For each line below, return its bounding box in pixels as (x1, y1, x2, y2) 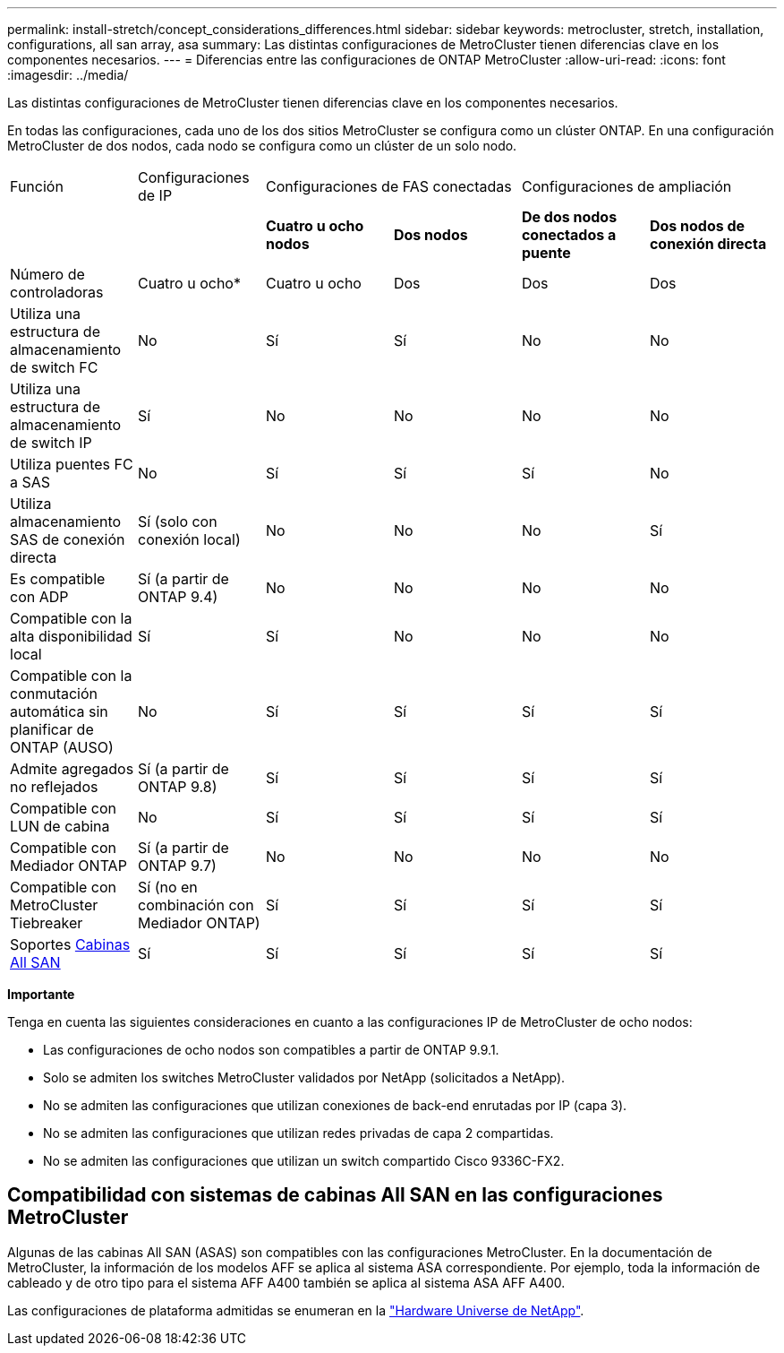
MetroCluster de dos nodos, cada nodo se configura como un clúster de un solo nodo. (7, 138, 517, 153)
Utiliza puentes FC (10, 455, 133, 473)
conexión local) (137, 530, 241, 548)
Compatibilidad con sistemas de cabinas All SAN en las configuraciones (7, 1184, 663, 1207)
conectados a (521, 226, 617, 244)
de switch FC (10, 358, 98, 376)
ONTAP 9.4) (137, 588, 218, 606)
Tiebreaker (10, 914, 83, 932)
